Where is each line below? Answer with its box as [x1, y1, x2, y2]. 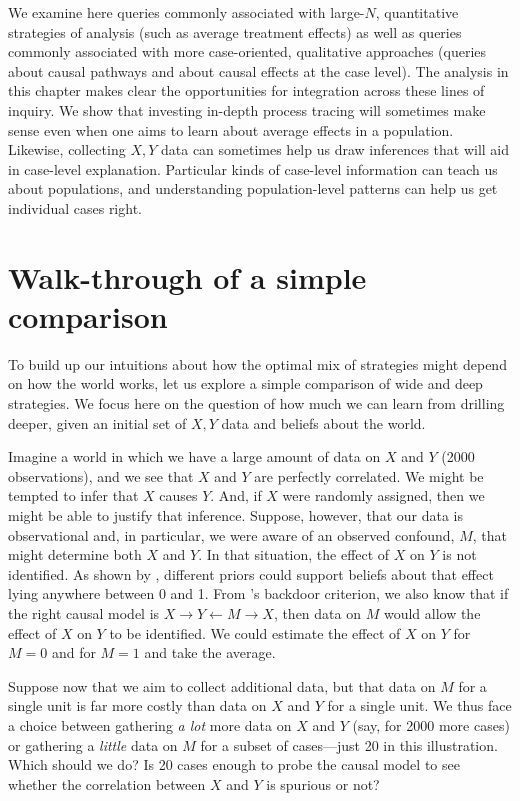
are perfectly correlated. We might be [254, 465, 484, 486]
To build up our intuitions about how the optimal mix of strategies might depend [8, 353, 507, 374]
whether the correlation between [8, 773, 206, 794]
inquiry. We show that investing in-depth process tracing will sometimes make [8, 99, 486, 120]
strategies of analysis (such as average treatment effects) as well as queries [8, 21, 462, 42]
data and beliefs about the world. [221, 412, 426, 433]
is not [442, 544, 477, 565]
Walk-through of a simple [8, 256, 367, 297]
